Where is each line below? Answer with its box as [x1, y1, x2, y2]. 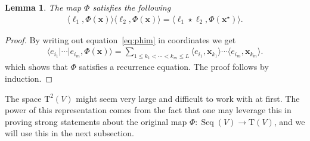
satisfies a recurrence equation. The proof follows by [79, 60, 269, 73]
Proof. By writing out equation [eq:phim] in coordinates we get [5, 33, 236, 46]
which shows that [5, 60, 68, 73]
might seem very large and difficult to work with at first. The [76, 92, 300, 104]
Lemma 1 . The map [5, 1, 82, 13]
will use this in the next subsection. [5, 127, 134, 139]
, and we [274, 115, 305, 127]
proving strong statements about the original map [5, 115, 187, 127]
